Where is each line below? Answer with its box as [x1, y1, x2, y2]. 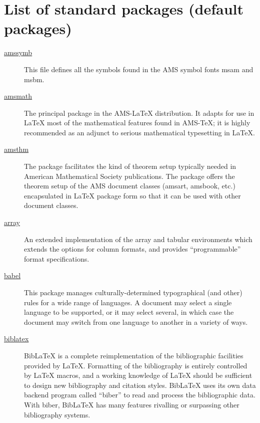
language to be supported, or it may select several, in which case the [24, 307, 234, 317]
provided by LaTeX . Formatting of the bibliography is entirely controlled [24, 360, 247, 370]
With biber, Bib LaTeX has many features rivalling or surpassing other [24, 399, 239, 409]
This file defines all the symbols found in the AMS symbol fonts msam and [24, 64, 253, 74]
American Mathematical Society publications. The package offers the [24, 170, 235, 181]
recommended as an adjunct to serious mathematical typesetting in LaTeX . [24, 127, 255, 137]
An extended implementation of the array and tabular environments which [24, 234, 252, 244]
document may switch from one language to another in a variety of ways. [24, 316, 248, 327]
